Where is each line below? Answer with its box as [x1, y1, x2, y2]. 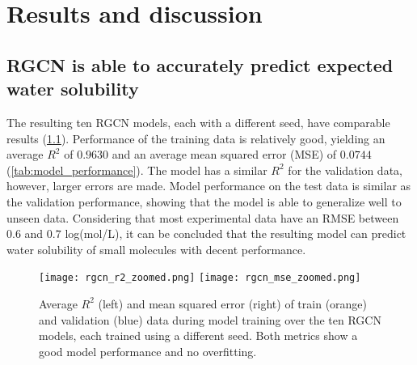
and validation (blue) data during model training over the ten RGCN [39, 311, 381, 328]
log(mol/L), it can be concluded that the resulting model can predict [65, 225, 406, 242]
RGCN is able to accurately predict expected [6, 52, 394, 77]
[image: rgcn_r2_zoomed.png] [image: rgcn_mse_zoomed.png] [39, 272, 361, 284]
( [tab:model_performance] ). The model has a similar [6, 161, 267, 178]
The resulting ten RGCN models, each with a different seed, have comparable [6, 113, 390, 130]
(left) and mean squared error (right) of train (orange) [98, 295, 368, 312]
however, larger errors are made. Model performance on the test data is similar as [6, 177, 411, 194]
